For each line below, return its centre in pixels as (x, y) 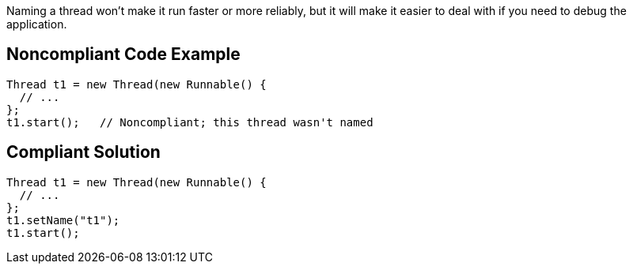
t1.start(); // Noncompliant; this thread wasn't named (190, 122)
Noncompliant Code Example (123, 54)
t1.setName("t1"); (63, 220)
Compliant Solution (83, 152)
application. (37, 24)
